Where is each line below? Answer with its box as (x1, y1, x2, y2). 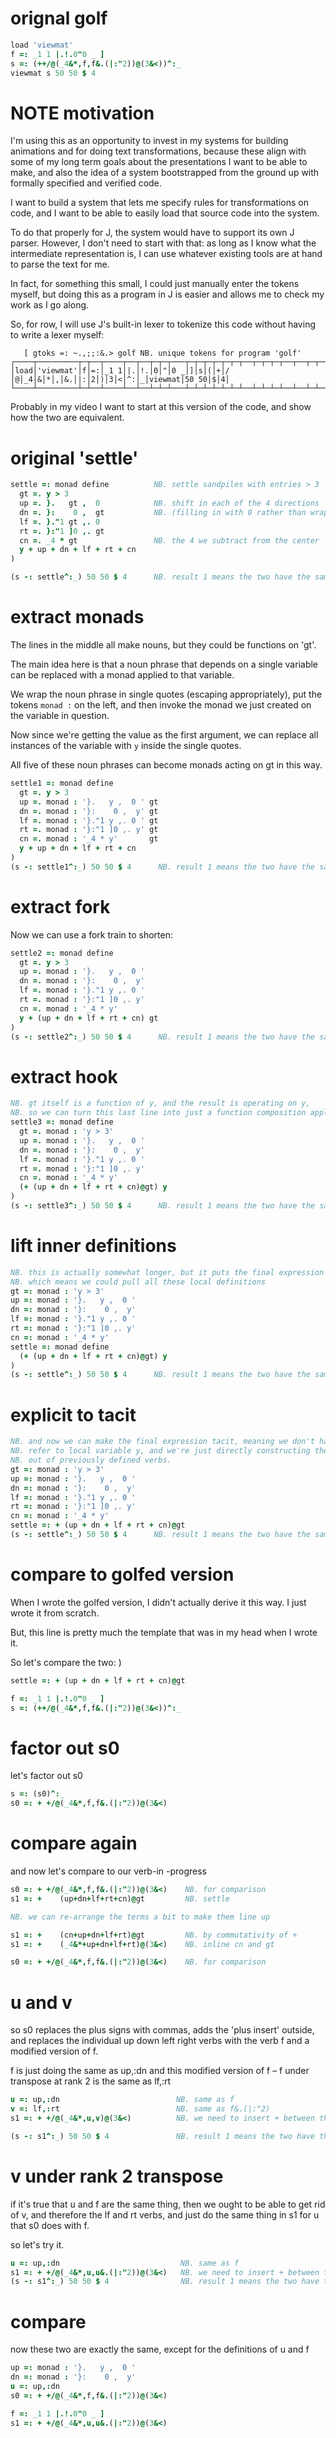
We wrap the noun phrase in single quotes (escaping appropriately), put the (10, 688, 323, 700)
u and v (10, 1991, 73, 2014)
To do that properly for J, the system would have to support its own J (10, 227, 295, 239)
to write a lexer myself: (10, 329, 105, 341)
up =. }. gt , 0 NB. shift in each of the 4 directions (19, 498, 320, 509)
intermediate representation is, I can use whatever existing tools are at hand (10, 248, 323, 260)
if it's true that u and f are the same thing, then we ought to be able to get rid (10, 2198, 326, 2210)
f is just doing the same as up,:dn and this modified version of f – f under (10, 2065, 310, 2077)
